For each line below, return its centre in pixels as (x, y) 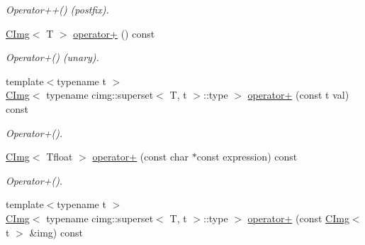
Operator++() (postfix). (57, 9)
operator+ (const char (141, 157)
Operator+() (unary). (52, 57)
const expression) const (247, 157)
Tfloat (60, 157)
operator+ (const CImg (298, 218)
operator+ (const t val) (298, 95)
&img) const (56, 232)
